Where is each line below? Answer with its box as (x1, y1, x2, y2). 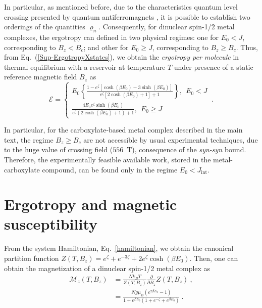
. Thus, (236, 41, 258, 52)
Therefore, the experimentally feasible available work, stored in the (4, 154, 211, 164)
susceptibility (4, 213, 98, 234)
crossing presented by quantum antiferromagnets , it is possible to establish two (4, 11, 250, 22)
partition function (4, 253, 59, 263)
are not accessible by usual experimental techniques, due (83, 134, 258, 145)
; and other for (83, 41, 129, 52)
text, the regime (4, 134, 54, 145)
